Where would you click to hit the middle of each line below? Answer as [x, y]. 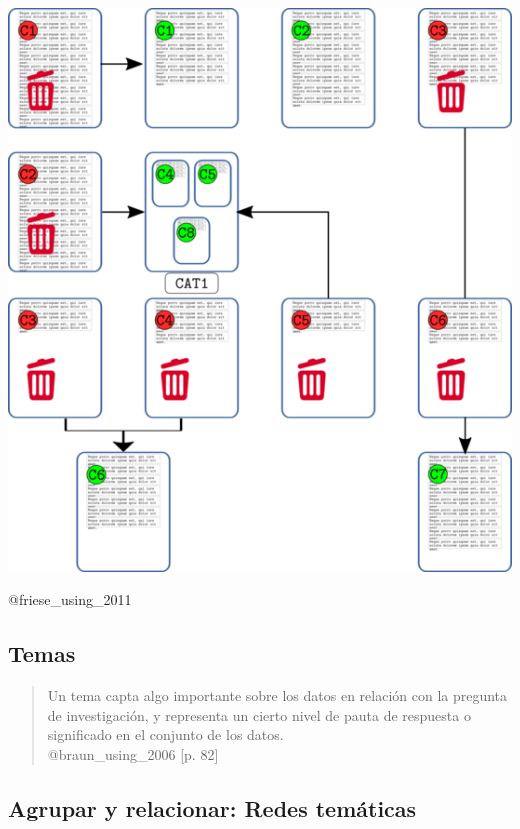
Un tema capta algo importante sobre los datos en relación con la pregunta [277, 695]
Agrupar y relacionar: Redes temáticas [212, 808]
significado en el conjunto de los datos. [165, 734]
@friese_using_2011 [70, 599]
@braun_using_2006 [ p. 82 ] [133, 754]
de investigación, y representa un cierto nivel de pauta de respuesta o [259, 714]
